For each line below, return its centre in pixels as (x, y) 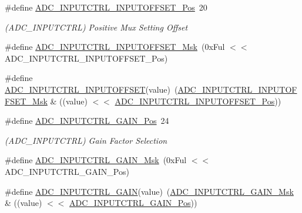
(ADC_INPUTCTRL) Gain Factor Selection (86, 140)
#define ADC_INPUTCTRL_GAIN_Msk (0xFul (96, 160)
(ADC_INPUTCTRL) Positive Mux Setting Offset (96, 27)
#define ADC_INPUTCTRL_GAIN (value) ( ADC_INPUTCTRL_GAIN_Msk (149, 191)
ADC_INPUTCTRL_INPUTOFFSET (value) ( (91, 89)
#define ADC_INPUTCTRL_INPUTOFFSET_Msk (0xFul (115, 47)
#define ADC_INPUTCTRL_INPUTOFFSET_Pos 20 (106, 7)
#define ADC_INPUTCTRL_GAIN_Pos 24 (87, 121)
